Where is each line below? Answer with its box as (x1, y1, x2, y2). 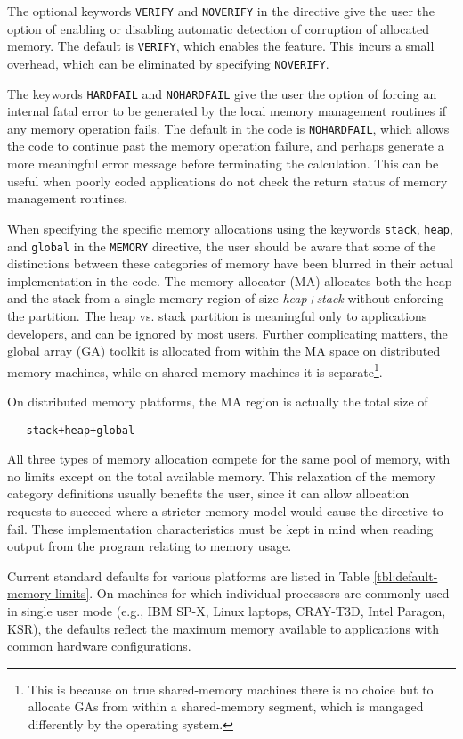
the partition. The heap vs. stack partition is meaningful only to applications (7, 306, 427, 324)
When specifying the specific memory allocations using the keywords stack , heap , (7, 218, 453, 237)
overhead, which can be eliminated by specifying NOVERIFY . (7, 53, 329, 72)
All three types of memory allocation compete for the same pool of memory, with (7, 449, 451, 468)
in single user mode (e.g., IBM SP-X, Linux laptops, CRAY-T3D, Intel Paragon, (7, 601, 446, 620)
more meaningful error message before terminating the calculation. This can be (7, 154, 439, 173)
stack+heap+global (26, 423, 135, 437)
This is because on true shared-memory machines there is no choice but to (28, 679, 434, 698)
